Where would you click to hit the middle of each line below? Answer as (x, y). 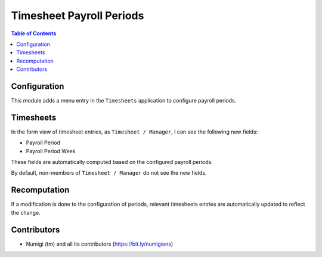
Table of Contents (34, 33)
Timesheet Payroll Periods (78, 16)
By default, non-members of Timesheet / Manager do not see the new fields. (109, 173)
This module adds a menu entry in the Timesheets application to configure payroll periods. (124, 101)
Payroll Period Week (51, 151)
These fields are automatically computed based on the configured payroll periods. (112, 162)
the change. (26, 212)
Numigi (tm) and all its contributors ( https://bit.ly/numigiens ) (100, 244)
